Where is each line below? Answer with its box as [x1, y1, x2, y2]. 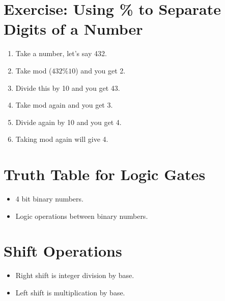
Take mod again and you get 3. [15, 99, 113, 110]
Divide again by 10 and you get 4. [15, 116, 122, 127]
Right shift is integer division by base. [15, 270, 134, 281]
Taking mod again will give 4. [15, 134, 108, 144]
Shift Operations [4, 240, 122, 261]
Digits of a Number [4, 18, 143, 39]
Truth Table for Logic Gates [4, 164, 206, 185]
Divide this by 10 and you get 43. [15, 82, 120, 93]
